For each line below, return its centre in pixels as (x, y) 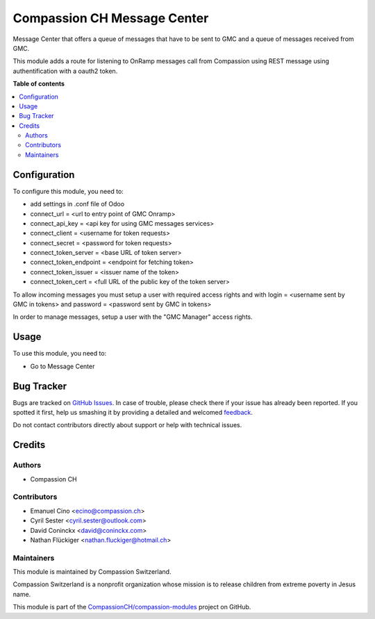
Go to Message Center (62, 366)
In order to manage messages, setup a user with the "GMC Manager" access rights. (133, 317)
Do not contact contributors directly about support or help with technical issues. (127, 425)
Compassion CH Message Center (111, 18)
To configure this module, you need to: (68, 191)
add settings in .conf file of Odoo (77, 204)
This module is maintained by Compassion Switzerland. (92, 572)
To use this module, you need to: (60, 354)
